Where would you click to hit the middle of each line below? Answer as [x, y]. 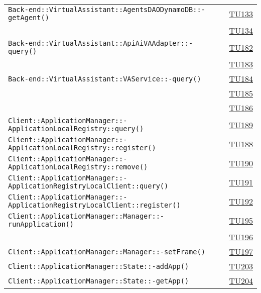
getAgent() [29, 18]
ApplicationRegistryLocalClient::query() [88, 186]
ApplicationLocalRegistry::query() [76, 129]
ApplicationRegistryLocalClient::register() [94, 205]
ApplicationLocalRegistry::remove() [78, 167]
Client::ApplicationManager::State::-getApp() [99, 281]
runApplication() [41, 224]
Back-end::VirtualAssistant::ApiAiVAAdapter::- [101, 43]
